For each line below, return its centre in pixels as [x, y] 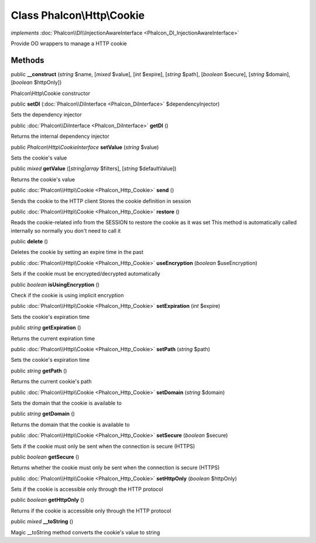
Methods [28, 60]
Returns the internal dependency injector [60, 136]
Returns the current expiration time [53, 338]
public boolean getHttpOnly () [47, 500]
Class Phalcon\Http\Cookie [78, 15]
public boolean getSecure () [45, 457]
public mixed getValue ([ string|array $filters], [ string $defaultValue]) [94, 169]
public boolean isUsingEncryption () [55, 284]
